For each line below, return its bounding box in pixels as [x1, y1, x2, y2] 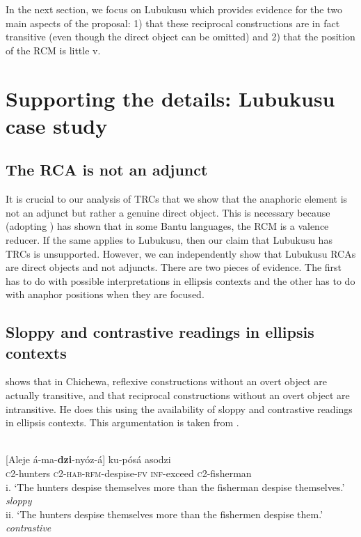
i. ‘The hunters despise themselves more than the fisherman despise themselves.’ [6, 479, 345, 494]
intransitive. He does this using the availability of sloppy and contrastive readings [6, 401, 353, 416]
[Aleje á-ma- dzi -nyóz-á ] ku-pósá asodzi [6, 452, 171, 467]
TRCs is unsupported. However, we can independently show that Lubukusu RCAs [6, 246, 356, 260]
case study [6, 111, 108, 139]
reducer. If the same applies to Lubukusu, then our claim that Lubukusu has [6, 232, 332, 247]
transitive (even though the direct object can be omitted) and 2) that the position [6, 29, 355, 44]
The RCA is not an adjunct [6, 159, 208, 180]
